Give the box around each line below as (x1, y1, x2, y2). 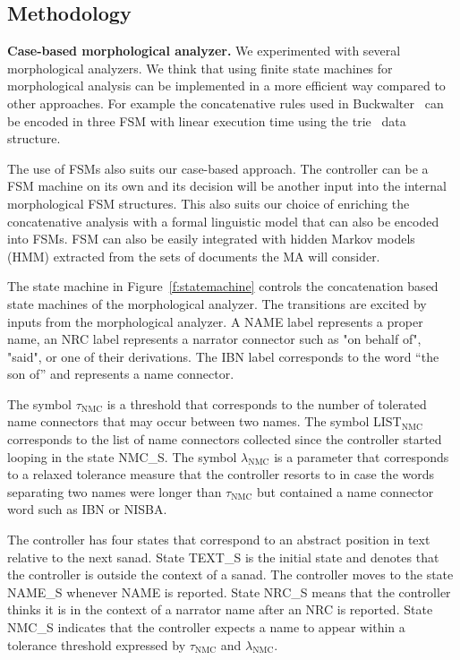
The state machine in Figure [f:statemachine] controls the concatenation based (7, 277, 439, 296)
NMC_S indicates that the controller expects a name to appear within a (7, 618, 405, 637)
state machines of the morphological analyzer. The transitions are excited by (7, 294, 427, 313)
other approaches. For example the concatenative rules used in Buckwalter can (7, 93, 444, 112)
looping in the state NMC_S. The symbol (7, 447, 237, 466)
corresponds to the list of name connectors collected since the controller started (7, 430, 442, 449)
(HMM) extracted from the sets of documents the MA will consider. (7, 246, 380, 265)
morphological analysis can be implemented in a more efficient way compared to (7, 76, 446, 95)
